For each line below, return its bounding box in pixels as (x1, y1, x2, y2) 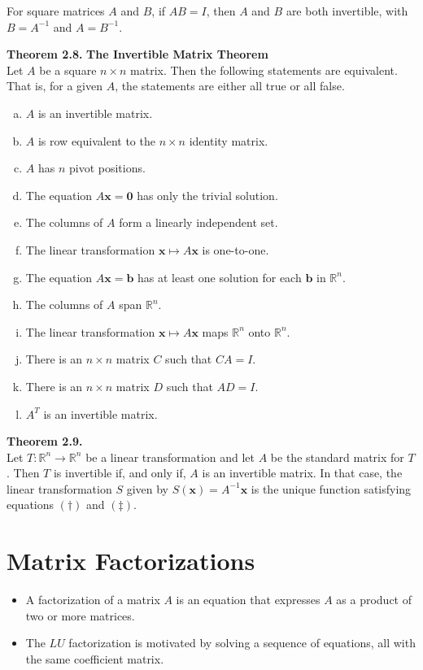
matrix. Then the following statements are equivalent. (130, 61, 398, 78)
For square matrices (7, 2, 105, 19)
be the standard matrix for (270, 448, 404, 465)
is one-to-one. (202, 241, 269, 258)
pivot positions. (68, 159, 146, 176)
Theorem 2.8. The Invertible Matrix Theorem (7, 46, 268, 63)
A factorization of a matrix (25, 591, 160, 608)
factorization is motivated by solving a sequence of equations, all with (68, 634, 416, 651)
